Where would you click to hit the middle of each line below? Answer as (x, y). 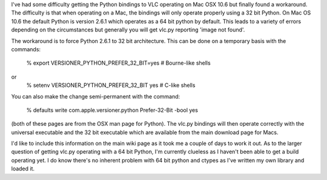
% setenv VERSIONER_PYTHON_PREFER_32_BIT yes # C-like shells (111, 85)
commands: (26, 49)
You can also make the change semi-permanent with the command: (96, 96)
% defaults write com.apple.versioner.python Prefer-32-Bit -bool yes (112, 110)
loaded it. (23, 169)
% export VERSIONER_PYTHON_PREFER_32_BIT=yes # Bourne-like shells (119, 63)
